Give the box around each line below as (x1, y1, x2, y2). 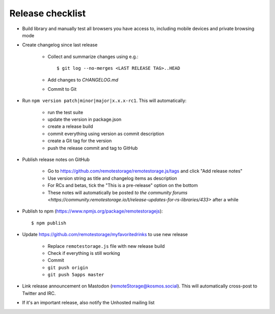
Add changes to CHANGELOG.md (47, 76, 119, 83)
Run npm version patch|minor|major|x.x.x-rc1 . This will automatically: (22, 97, 187, 104)
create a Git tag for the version (47, 138, 112, 144)
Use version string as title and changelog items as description (47, 175, 178, 181)
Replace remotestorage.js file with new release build (47, 243, 165, 249)
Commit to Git (47, 86, 77, 92)
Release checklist (9, 8, 86, 19)
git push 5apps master (47, 272, 104, 278)
